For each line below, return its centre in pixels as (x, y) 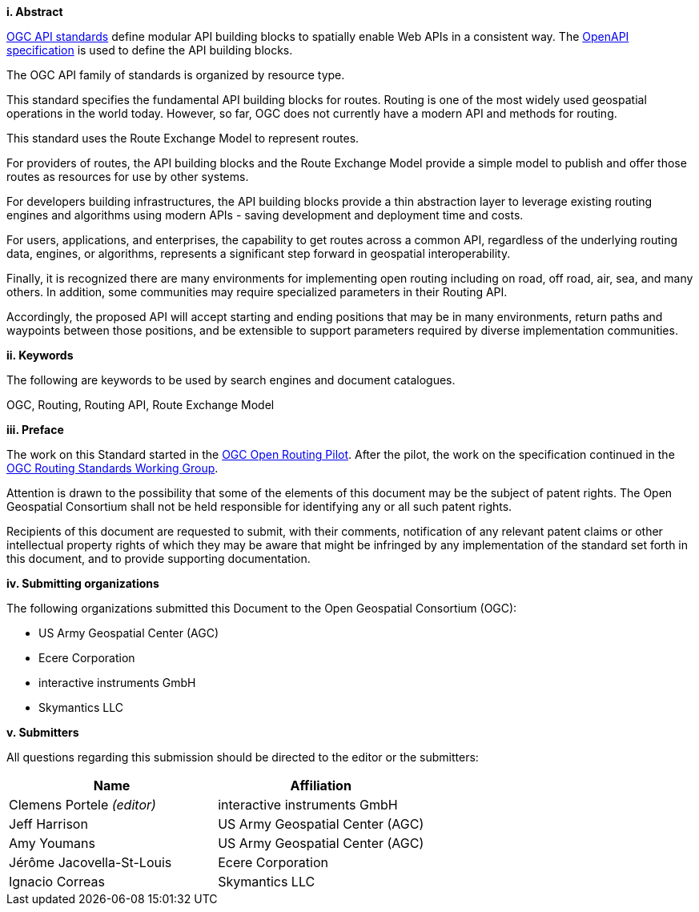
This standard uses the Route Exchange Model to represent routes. (183, 138)
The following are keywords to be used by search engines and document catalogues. (231, 380)
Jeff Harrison (48, 824)
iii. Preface (35, 430)
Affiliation (321, 785)
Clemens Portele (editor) (82, 805)
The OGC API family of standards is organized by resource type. (176, 75)
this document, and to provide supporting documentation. (159, 558)
